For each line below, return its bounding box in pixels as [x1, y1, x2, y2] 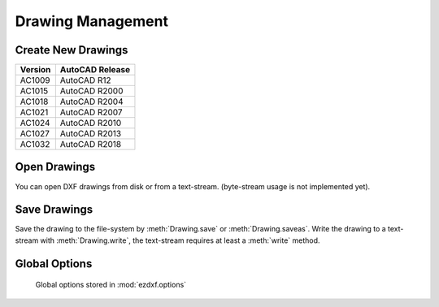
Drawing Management [15, 12, 168, 30]
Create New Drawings [15, 43, 128, 57]
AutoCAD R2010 [59, 118, 122, 129]
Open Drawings [15, 160, 96, 174]
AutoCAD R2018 [59, 139, 122, 150]
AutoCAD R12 [59, 75, 111, 86]
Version [20, 64, 51, 76]
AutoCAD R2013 [59, 128, 122, 140]
